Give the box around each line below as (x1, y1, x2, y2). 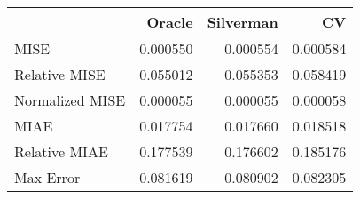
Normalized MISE (14, 90, 126, 110)
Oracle (146, 12, 193, 32)
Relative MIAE (14, 141, 108, 162)
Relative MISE (14, 64, 106, 84)
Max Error (14, 167, 81, 187)
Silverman (207, 12, 278, 32)
